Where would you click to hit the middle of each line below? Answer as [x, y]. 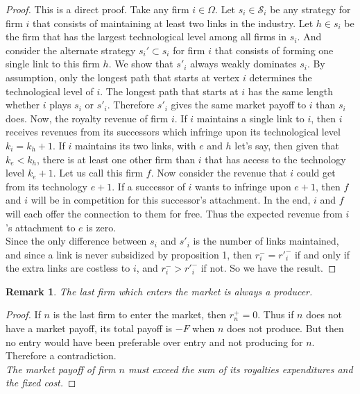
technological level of [50, 91]
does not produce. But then [285, 328]
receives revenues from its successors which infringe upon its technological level [173, 132]
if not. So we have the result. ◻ [268, 268]
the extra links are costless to [68, 268]
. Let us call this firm [98, 173]
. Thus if [276, 314]
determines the [281, 77]
